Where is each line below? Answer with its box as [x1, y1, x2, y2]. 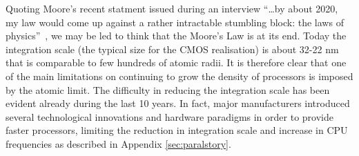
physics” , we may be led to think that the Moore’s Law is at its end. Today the [6, 28, 347, 43]
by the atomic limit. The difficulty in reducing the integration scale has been [6, 82, 330, 97]
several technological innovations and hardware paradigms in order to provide [6, 109, 333, 124]
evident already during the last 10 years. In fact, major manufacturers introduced [6, 96, 350, 110]
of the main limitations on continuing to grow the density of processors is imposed [6, 68, 353, 83]
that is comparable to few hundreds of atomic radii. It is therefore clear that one [6, 55, 347, 70]
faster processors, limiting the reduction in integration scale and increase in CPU [6, 123, 348, 137]
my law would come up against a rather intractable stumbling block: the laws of [6, 14, 344, 29]
